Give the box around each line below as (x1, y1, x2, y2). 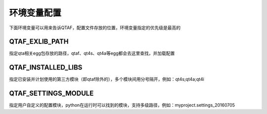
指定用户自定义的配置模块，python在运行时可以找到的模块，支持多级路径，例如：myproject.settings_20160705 (9, 102, 235, 108)
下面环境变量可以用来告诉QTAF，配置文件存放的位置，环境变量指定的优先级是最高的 (9, 25, 181, 31)
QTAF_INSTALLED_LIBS (9, 63, 83, 72)
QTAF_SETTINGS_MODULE (9, 89, 94, 98)
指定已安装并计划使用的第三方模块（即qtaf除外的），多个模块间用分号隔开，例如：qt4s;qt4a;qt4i (9, 76, 205, 82)
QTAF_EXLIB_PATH (9, 38, 69, 46)
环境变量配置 (9, 7, 62, 18)
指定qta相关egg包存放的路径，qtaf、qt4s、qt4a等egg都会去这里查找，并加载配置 (9, 50, 175, 56)
